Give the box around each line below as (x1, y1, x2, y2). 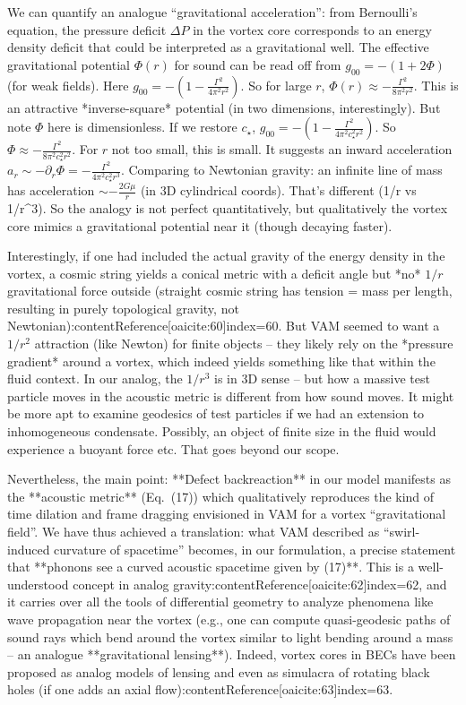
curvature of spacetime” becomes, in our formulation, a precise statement (54, 539, 456, 558)
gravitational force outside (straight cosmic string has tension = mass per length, (7, 281, 453, 300)
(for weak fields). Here (7, 75, 129, 94)
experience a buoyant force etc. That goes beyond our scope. (7, 439, 340, 458)
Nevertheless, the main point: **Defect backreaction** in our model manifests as (7, 469, 451, 488)
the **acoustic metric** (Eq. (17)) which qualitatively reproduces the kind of (7, 486, 435, 505)
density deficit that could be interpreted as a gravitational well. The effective (7, 38, 429, 56)
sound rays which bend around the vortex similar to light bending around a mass (7, 627, 453, 646)
